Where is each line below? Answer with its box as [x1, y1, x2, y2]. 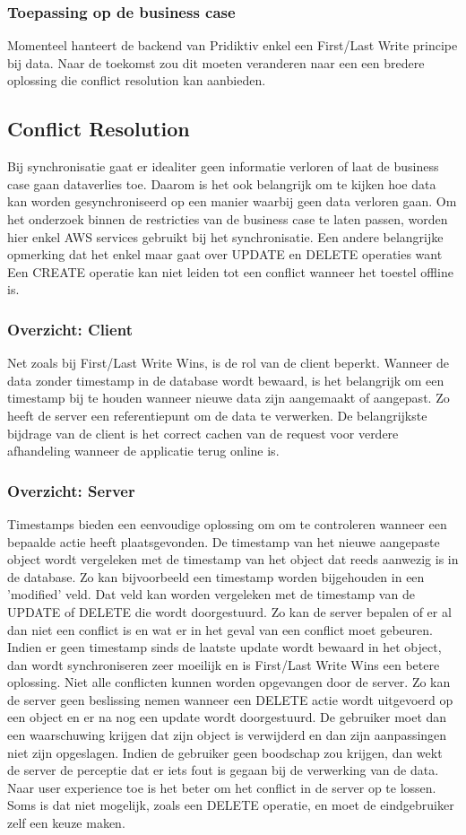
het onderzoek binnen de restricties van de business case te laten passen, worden [7, 209, 448, 228]
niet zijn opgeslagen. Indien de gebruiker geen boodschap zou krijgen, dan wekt [7, 743, 443, 761]
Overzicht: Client [7, 317, 133, 340]
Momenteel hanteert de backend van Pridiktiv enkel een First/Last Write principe [7, 36, 458, 55]
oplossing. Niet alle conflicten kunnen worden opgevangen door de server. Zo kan [7, 673, 451, 691]
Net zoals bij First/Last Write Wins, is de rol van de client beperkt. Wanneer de [7, 353, 449, 372]
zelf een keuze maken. [7, 813, 125, 832]
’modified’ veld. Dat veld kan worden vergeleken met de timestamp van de [7, 585, 415, 604]
